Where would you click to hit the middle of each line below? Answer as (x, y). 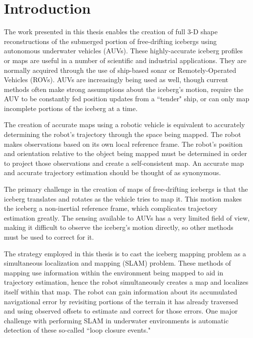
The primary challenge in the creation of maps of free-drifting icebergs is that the (126, 189)
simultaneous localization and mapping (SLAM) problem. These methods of (117, 263)
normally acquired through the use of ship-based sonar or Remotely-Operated (120, 70)
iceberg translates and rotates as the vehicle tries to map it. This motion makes (123, 198)
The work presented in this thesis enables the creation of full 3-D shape (111, 32)
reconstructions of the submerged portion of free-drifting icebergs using (110, 41)
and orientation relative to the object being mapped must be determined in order (126, 153)
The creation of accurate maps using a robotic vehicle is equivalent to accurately (125, 124)
